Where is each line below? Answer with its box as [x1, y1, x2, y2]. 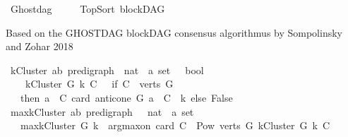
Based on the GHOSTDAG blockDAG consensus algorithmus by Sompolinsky [6, 25, 342, 40]
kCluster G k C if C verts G [25, 76, 174, 91]
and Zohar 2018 [6, 39, 73, 54]
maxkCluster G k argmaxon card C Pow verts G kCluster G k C [20, 118, 330, 133]
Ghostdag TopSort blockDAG [10, 1, 165, 16]
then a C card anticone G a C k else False [20, 90, 233, 105]
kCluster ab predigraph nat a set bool [10, 62, 204, 77]
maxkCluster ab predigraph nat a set [10, 104, 194, 119]
